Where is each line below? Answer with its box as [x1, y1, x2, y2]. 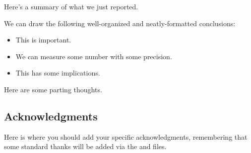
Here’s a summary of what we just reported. [4, 1, 138, 11]
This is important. [15, 35, 71, 45]
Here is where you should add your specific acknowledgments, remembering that [4, 131, 248, 142]
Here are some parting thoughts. [4, 84, 102, 94]
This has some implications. [15, 68, 100, 78]
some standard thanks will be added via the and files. [4, 141, 167, 152]
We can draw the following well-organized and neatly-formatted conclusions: [4, 18, 236, 28]
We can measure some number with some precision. [15, 51, 172, 61]
